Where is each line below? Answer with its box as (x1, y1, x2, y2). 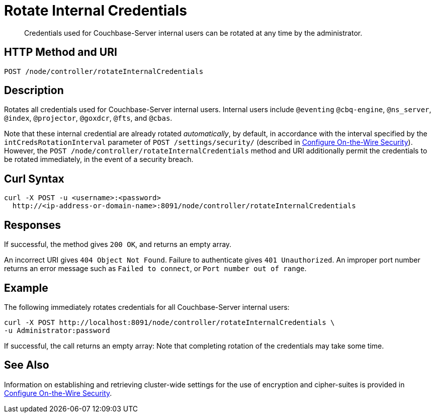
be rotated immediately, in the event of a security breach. (4, 155, 194, 164)
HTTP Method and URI (4, 46, 117, 59)
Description (4, 84, 64, 97)
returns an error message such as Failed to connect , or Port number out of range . (4, 264, 307, 273)
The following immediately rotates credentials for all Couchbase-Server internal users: (4, 302, 290, 311)
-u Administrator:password (4, 326, 110, 335)
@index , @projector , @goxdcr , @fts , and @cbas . (4, 114, 172, 123)
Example (4, 281, 48, 294)
